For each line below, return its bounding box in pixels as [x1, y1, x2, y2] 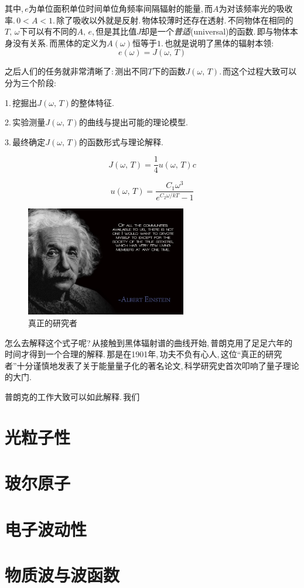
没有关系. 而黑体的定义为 [12, 36, 107, 49]
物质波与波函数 [5, 562, 120, 586]
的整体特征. [70, 96, 114, 108]
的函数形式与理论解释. [78, 135, 163, 148]
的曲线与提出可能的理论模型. [78, 116, 188, 128]
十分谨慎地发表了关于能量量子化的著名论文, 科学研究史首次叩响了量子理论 [16, 359, 299, 371]
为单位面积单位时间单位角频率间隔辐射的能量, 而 [28, 2, 213, 14]
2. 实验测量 [5, 116, 46, 128]
